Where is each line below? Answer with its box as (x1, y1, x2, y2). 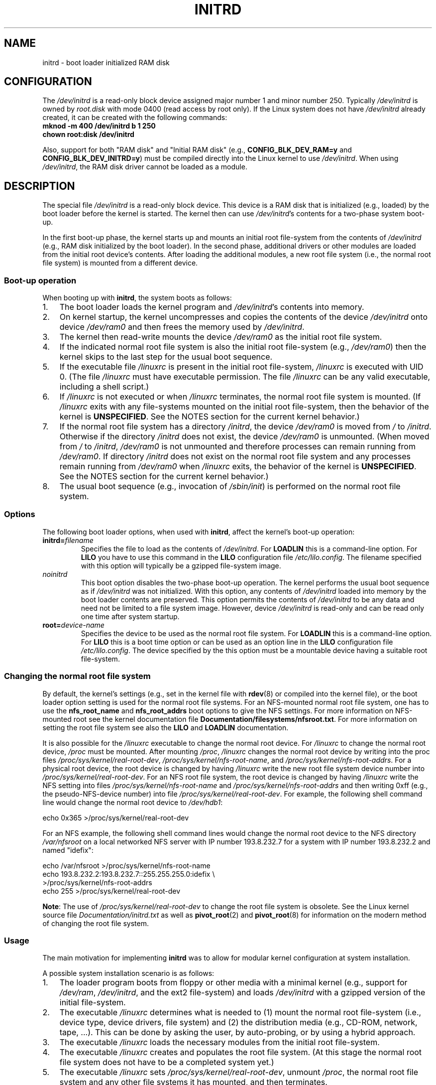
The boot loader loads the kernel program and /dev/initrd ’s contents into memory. (59, 302, 364, 312)
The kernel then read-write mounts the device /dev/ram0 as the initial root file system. (59, 332, 382, 342)
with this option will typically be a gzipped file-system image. (81, 561, 281, 570)
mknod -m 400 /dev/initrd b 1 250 (42, 122, 156, 131)
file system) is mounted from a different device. (42, 259, 198, 268)
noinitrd (42, 569, 68, 578)
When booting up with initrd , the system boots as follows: (42, 293, 232, 302)
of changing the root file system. (42, 919, 149, 928)
